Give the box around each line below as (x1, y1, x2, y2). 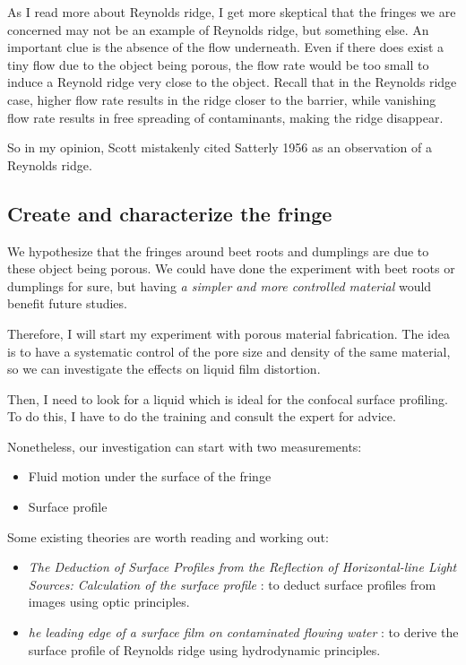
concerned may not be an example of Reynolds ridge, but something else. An (7, 20, 429, 39)
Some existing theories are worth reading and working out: (7, 527, 329, 546)
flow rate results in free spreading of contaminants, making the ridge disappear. (7, 108, 444, 126)
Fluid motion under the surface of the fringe (28, 467, 272, 486)
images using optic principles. (28, 592, 190, 611)
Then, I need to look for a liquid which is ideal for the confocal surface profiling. (7, 389, 448, 408)
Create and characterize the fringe (7, 199, 332, 227)
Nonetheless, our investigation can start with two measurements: (7, 436, 362, 455)
